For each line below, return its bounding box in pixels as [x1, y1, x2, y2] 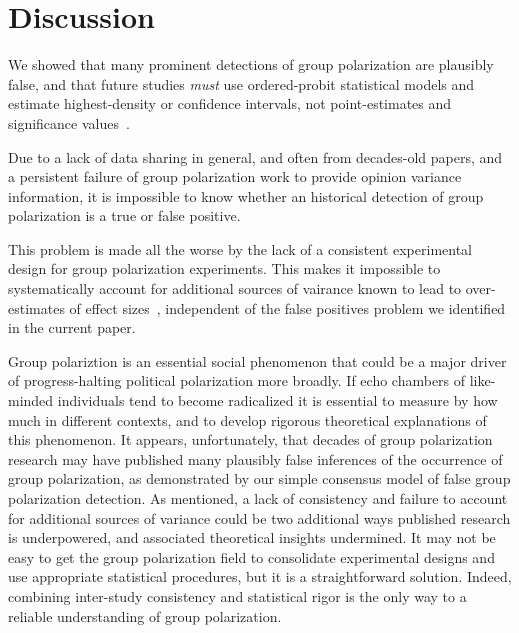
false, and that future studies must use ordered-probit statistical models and [8, 73, 475, 94]
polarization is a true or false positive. [8, 205, 241, 226]
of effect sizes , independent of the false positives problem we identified [69, 297, 506, 318]
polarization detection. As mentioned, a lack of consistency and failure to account [8, 488, 508, 508]
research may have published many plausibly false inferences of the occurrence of [8, 448, 503, 469]
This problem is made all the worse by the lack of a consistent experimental [8, 238, 473, 259]
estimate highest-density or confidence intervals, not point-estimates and [8, 93, 452, 114]
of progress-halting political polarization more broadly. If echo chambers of [8, 370, 466, 391]
